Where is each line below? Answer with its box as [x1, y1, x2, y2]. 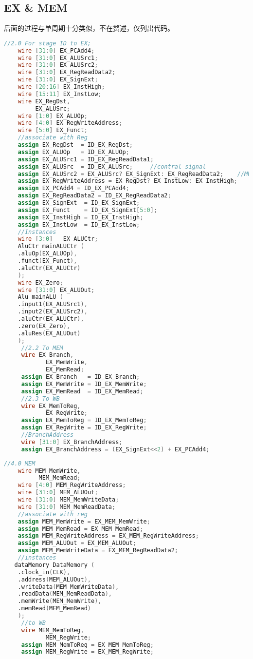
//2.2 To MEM [21, 344, 63, 351]
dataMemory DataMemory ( [14, 561, 95, 568]
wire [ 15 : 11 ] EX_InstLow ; [18, 90, 102, 97]
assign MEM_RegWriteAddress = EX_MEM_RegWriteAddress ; [18, 532, 199, 540]
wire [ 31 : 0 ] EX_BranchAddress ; [21, 438, 123, 446]
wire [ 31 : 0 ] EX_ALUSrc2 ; [18, 61, 98, 69]
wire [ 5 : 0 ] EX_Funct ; [18, 127, 88, 134]
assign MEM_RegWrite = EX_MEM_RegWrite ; [21, 648, 154, 656]
